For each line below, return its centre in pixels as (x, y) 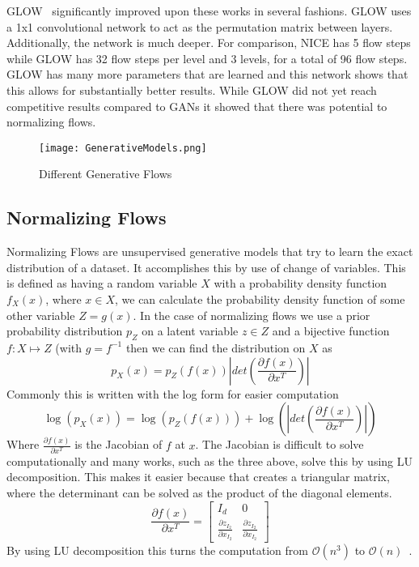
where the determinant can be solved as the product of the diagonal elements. (199, 493)
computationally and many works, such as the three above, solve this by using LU (209, 460)
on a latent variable (190, 331)
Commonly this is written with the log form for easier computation (173, 393)
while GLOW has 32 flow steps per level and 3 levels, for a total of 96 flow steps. (207, 58)
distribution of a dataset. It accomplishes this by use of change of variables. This (206, 267)
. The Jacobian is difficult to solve (279, 444)
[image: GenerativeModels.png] (123, 148)
